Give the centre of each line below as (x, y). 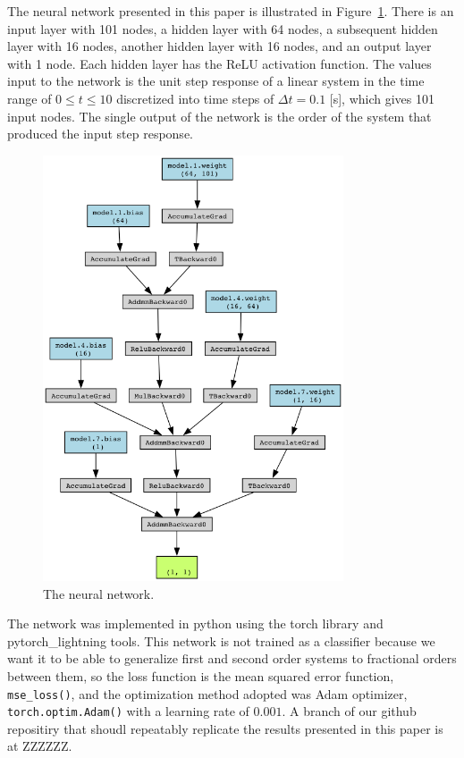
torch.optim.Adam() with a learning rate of (128, 711)
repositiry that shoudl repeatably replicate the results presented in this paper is (225, 728)
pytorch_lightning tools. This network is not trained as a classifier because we (221, 640)
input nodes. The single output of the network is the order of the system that (219, 116)
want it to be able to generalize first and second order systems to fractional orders (232, 658)
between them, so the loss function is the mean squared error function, (201, 675)
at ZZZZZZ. (40, 746)
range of (30, 98)
